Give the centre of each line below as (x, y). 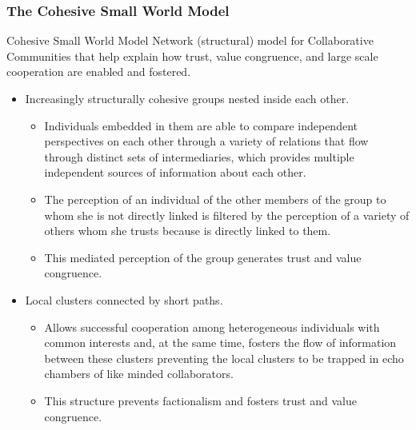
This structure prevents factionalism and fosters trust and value (200, 400)
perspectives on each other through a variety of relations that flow (206, 141)
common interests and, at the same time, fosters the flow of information (220, 342)
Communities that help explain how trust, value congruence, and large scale (192, 56)
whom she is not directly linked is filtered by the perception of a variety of (227, 215)
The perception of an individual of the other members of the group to (215, 199)
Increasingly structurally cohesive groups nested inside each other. (187, 98)
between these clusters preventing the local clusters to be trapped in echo (224, 358)
